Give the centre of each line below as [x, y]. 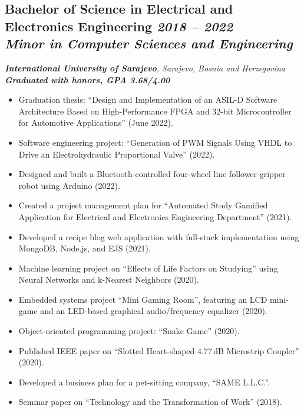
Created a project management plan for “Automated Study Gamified [143, 205]
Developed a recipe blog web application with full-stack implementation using [159, 236]
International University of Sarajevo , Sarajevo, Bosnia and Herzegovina [145, 68]
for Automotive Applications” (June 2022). [96, 122]
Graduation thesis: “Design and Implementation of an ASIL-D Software [148, 99]
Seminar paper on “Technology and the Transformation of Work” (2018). [150, 402]
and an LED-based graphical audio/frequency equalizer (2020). [154, 311]
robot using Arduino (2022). [69, 185]
